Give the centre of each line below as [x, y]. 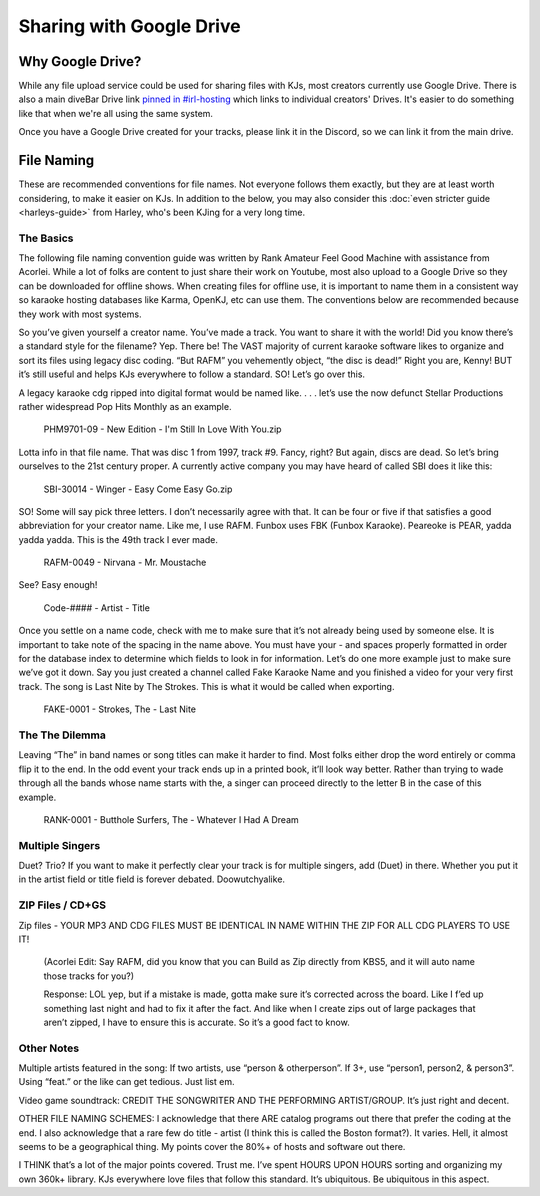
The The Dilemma [62, 735]
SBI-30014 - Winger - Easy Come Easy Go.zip [138, 489]
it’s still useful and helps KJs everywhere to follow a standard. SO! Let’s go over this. [191, 374]
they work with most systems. [80, 314]
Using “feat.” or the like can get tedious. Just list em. [126, 1082]
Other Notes [49, 1048]
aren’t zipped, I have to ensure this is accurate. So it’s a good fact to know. [196, 1022]
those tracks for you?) [89, 976]
